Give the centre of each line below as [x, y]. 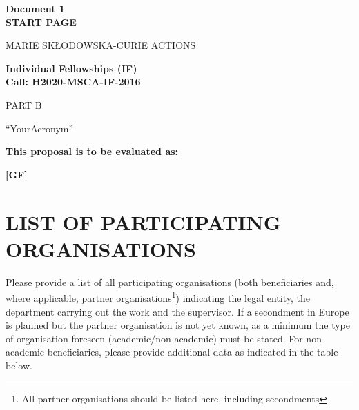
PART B [24, 104]
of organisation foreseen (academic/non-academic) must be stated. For [154, 338]
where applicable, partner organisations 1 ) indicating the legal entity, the [158, 297]
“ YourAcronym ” [40, 128]
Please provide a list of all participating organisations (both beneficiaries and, [170, 281]
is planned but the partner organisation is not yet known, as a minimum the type [178, 325]
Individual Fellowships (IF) [71, 68]
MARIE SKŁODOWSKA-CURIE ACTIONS [101, 45]
